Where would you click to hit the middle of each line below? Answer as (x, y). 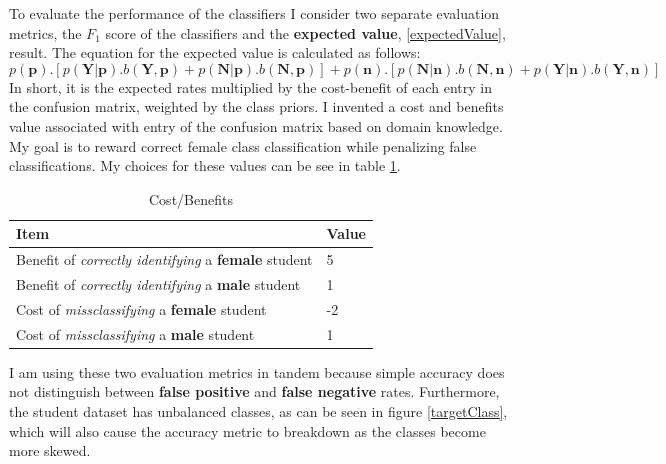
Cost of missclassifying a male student (135, 333)
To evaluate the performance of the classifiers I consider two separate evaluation (254, 13)
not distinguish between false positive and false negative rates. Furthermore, (254, 391)
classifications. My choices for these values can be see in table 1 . (205, 165)
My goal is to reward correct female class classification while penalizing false (243, 145)
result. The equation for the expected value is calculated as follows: (215, 52)
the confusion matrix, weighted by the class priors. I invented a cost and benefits (256, 106)
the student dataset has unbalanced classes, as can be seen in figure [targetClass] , (258, 411)
